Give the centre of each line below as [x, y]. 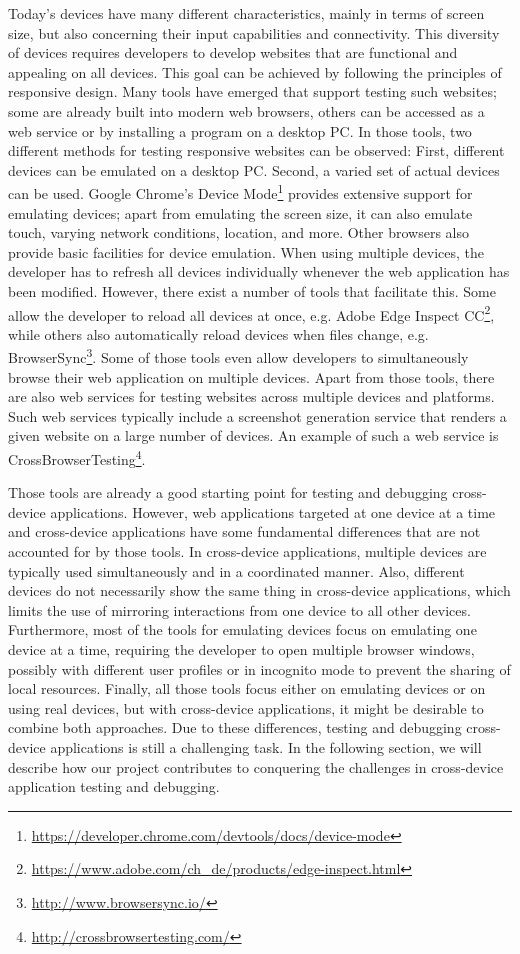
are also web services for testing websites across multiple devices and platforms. [251, 396]
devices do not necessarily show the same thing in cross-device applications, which [259, 590]
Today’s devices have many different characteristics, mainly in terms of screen [246, 13]
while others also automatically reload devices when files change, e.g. [218, 333]
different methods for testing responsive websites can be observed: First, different [256, 150]
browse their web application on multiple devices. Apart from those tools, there [251, 376]
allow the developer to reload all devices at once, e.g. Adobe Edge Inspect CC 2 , [251, 313]
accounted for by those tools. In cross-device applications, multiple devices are [247, 551]
